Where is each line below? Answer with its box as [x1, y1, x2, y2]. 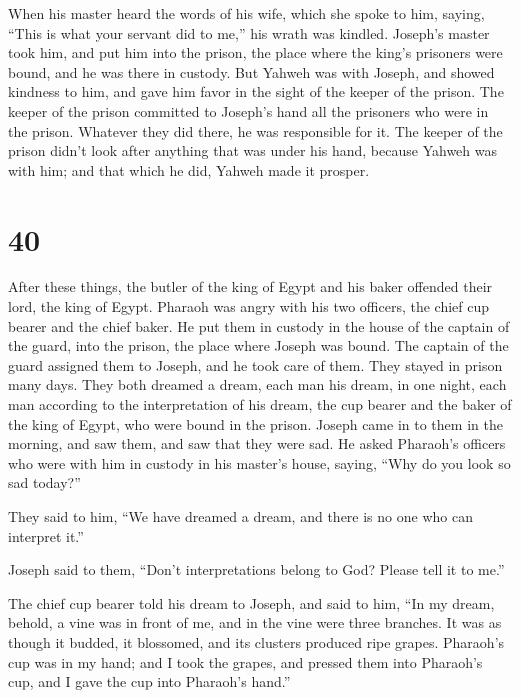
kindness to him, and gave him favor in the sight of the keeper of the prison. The [8, 81, 504, 102]
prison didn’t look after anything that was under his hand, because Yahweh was [8, 140, 497, 161]
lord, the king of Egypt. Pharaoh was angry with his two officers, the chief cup [8, 296, 490, 317]
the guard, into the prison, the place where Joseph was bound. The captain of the [8, 335, 509, 356]
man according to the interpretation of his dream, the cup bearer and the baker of [8, 394, 512, 415]
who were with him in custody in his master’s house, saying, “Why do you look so [8, 452, 511, 473]
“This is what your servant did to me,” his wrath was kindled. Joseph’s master [8, 22, 490, 43]
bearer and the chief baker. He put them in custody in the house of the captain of [8, 315, 510, 336]
